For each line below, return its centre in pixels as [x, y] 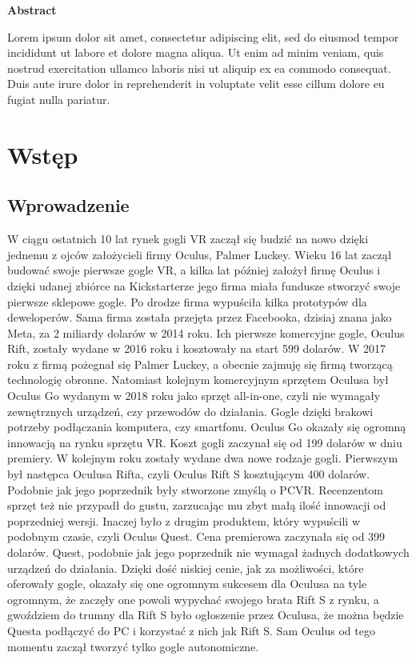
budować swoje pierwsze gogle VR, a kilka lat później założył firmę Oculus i [194, 270]
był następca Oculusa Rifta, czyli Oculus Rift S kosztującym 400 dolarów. [189, 474]
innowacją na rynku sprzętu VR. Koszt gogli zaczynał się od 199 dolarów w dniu [205, 442]
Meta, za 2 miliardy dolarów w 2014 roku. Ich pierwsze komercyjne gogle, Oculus [206, 332]
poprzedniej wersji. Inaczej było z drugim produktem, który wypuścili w [184, 520]
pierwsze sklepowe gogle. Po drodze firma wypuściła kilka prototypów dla [187, 301]
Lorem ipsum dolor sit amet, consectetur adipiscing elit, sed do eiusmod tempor [203, 36]
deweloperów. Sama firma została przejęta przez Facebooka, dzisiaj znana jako [200, 317]
